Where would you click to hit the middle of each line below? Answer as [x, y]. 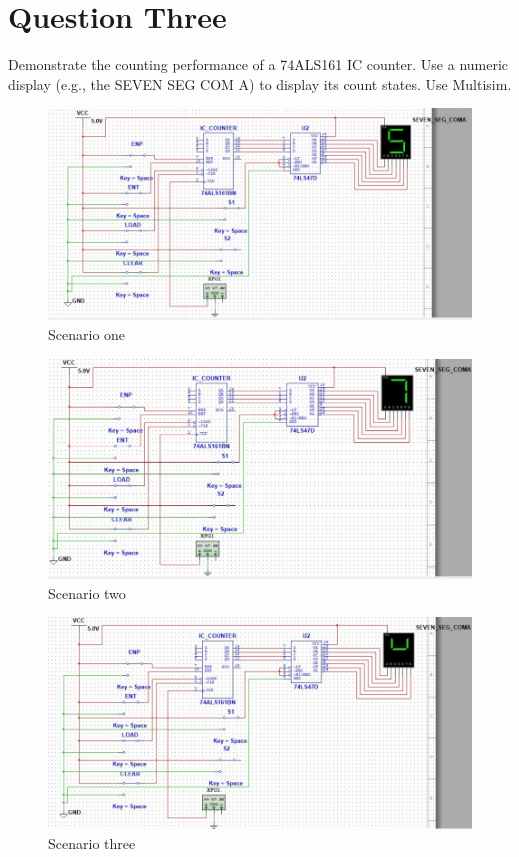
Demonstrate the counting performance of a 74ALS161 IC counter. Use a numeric [258, 64]
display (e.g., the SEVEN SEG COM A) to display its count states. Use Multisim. [260, 83]
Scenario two [87, 592]
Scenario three [92, 842]
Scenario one [87, 333]
